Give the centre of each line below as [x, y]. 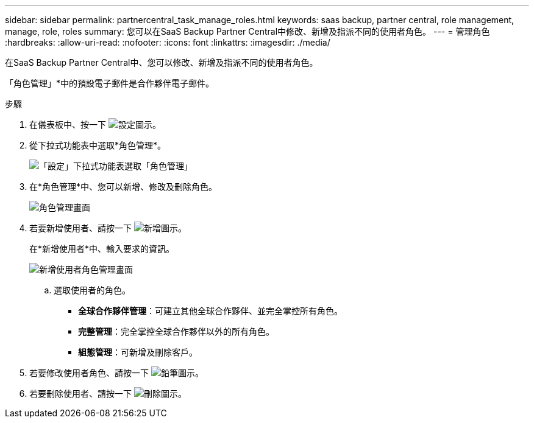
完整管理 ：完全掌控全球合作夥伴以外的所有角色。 [176, 331]
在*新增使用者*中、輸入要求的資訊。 [102, 249]
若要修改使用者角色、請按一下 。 [116, 373]
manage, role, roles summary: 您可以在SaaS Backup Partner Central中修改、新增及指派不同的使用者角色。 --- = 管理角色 [247, 31]
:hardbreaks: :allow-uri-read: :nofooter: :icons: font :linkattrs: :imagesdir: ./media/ [168, 42]
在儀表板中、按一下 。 [95, 124]
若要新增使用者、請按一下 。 [108, 228]
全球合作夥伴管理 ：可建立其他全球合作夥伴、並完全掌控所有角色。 [210, 311]
